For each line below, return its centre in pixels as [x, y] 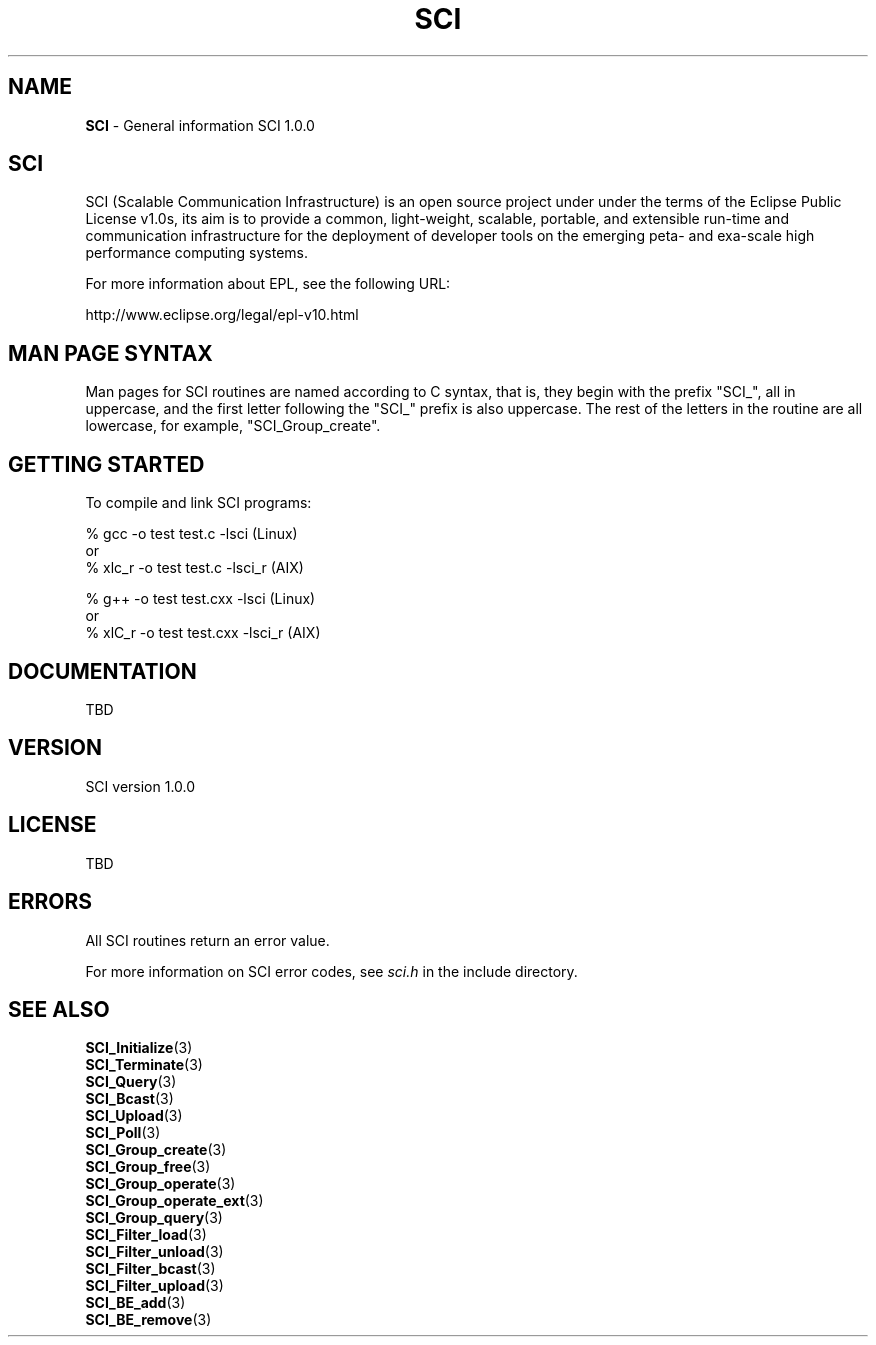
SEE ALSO [59, 1009]
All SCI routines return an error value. [207, 940]
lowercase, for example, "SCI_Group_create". [233, 426]
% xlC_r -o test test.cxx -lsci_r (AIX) [203, 633]
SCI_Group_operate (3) [160, 1184]
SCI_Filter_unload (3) [154, 1252]
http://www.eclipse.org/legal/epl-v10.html [222, 315]
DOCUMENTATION [102, 671]
